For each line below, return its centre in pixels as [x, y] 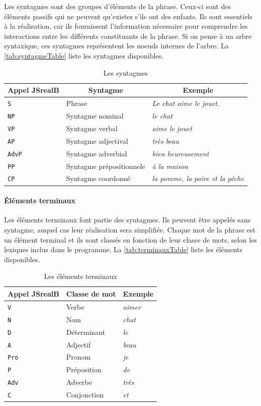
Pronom [78, 357]
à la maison [170, 166]
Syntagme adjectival [97, 140]
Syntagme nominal [95, 115]
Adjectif [78, 344]
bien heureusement [181, 153]
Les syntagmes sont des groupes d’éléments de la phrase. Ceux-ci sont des [117, 6]
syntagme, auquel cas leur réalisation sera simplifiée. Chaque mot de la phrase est [130, 229]
